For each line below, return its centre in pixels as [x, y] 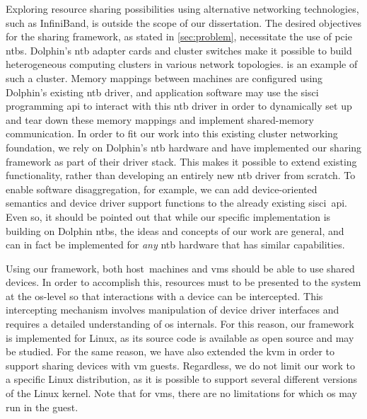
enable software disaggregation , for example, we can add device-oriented [162, 189]
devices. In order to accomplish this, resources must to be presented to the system [183, 282]
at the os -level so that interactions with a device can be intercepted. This [164, 295]
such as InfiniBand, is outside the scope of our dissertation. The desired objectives [184, 22]
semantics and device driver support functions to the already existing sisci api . [176, 203]
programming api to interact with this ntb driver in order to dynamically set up [179, 106]
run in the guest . [42, 407]
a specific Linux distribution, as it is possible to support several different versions [181, 379]
